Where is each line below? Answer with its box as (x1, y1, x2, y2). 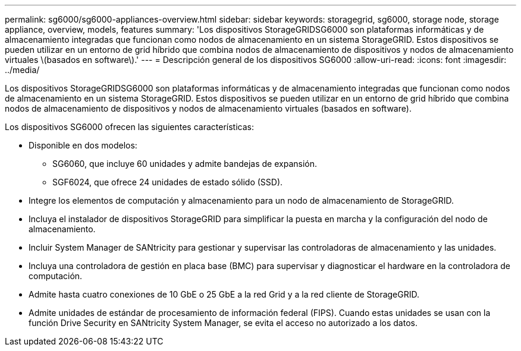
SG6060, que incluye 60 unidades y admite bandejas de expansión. (52, 159, 318, 169)
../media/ (5, 65, 40, 75)
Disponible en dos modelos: (29, 140, 137, 150)
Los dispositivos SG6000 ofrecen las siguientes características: (5, 122, 255, 132)
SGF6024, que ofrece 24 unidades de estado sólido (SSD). (52, 177, 283, 187)
